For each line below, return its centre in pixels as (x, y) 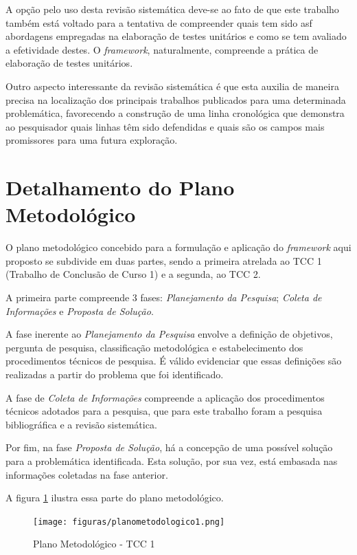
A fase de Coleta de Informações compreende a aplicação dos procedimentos (165, 397)
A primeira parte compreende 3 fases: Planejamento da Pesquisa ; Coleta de (164, 297)
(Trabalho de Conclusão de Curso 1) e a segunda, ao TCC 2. (133, 274)
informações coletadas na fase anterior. (87, 474)
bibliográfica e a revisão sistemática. (81, 424)
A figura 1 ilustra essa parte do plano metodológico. (115, 498)
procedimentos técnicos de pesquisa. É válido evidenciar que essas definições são (174, 361)
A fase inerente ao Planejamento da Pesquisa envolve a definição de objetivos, (169, 334)
